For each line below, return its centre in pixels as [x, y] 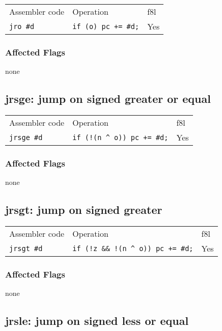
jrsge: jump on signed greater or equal [108, 99]
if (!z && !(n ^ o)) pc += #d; [133, 248]
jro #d [22, 26]
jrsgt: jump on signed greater [84, 210]
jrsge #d [26, 137]
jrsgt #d [26, 248]
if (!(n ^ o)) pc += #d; [120, 137]
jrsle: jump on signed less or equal [97, 321]
